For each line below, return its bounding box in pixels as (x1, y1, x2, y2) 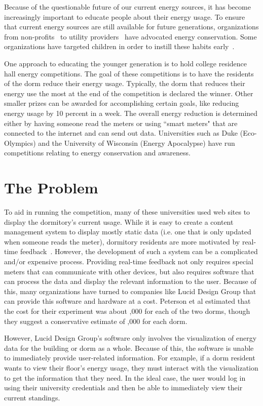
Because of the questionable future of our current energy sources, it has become (4, 2, 251, 12)
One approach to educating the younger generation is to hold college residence (4, 58, 247, 68)
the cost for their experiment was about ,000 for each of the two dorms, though (4, 305, 250, 316)
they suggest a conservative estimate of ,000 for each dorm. (4, 315, 187, 326)
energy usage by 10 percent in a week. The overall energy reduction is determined (4, 107, 258, 118)
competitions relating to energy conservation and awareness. (4, 147, 191, 158)
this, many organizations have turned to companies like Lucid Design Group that (4, 286, 256, 296)
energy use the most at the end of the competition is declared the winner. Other (4, 88, 253, 98)
